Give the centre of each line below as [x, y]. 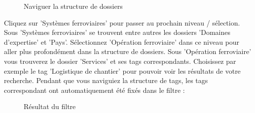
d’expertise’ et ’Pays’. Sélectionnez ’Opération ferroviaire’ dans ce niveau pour [122, 42]
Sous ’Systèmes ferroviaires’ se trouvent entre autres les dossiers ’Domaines [117, 32]
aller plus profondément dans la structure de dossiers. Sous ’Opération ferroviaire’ [128, 51]
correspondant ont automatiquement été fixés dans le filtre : [94, 90]
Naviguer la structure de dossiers [73, 6]
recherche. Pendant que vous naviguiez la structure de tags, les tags [106, 80]
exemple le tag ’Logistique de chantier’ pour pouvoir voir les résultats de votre [122, 71]
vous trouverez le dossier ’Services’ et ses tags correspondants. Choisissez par [120, 61]
